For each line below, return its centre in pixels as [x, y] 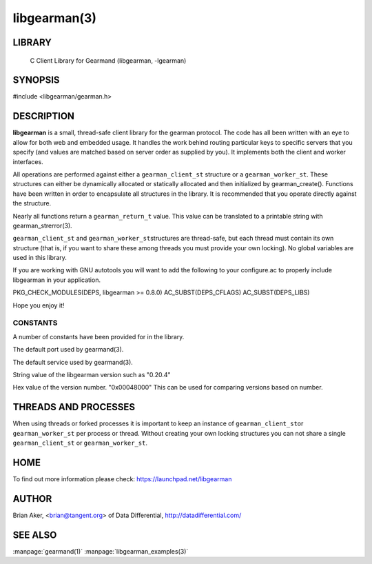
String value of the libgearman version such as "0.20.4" [92, 374]
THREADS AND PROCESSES [74, 407]
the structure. [32, 203]
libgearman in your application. [57, 280]
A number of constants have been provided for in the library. [99, 336]
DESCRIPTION [44, 116]
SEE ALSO [35, 535]
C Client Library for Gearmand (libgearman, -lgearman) [108, 60]
